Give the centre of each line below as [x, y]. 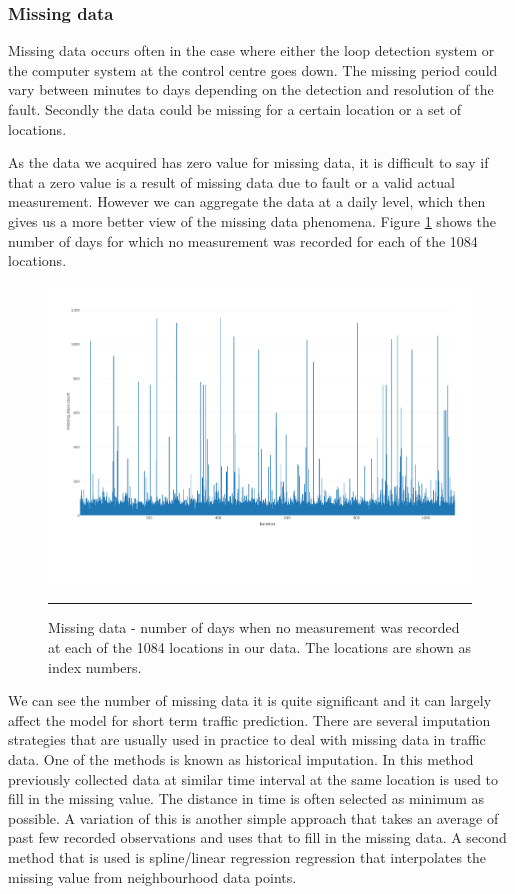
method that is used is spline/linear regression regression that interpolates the [247, 856]
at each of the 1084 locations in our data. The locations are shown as [260, 647]
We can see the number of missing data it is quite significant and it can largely [250, 700]
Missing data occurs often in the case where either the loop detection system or [251, 50]
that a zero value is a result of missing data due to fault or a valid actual [231, 181]
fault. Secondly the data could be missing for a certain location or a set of [235, 109]
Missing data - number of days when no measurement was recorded [254, 627]
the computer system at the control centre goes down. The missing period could [253, 69]
